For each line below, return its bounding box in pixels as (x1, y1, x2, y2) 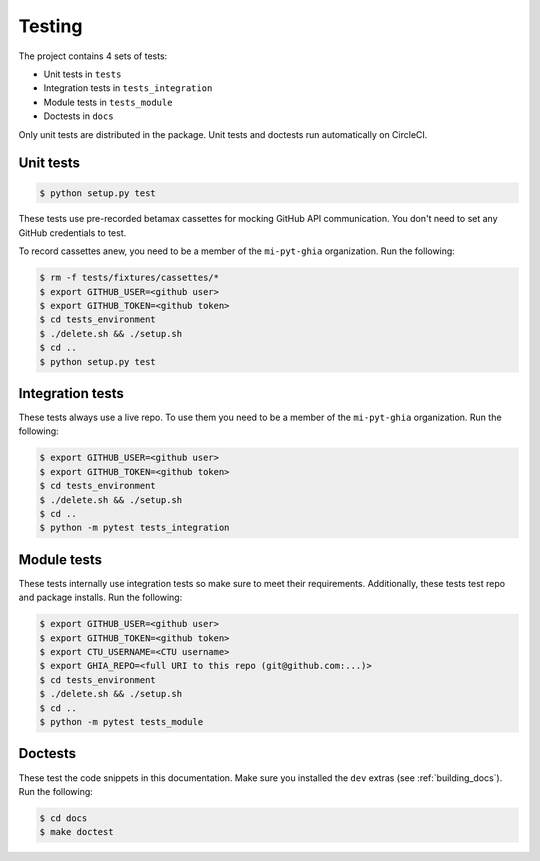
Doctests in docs (43, 110, 114, 122)
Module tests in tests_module (43, 96, 173, 108)
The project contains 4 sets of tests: (18, 50, 168, 62)
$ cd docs (39, 812, 88, 824)
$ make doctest (39, 826, 114, 838)
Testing (18, 15, 83, 37)
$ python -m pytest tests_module (39, 716, 204, 728)
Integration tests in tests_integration (43, 82, 213, 94)
